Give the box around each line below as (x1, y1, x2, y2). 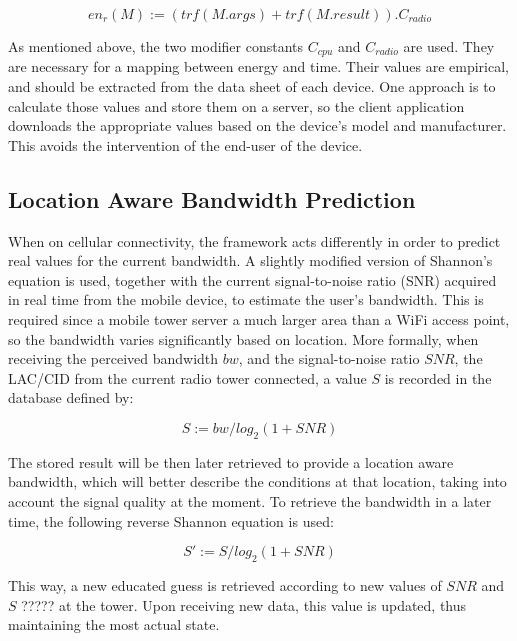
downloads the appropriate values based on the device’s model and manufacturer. (8, 115, 507, 136)
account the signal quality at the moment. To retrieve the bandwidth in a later (8, 490, 492, 511)
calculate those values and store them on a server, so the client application (8, 95, 465, 116)
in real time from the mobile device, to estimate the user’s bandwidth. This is (8, 289, 484, 310)
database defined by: (8, 387, 134, 408)
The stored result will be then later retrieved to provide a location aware (8, 451, 454, 472)
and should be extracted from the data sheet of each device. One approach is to (8, 76, 496, 97)
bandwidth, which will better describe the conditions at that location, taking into (8, 471, 507, 492)
